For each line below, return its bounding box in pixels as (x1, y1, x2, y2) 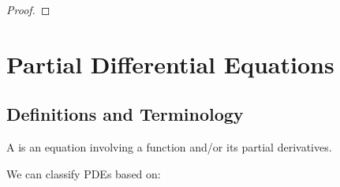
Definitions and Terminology (6, 102, 244, 126)
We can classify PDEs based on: (6, 165, 161, 181)
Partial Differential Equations (6, 47, 334, 80)
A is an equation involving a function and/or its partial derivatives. (6, 139, 332, 155)
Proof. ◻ (6, 2, 50, 17)
